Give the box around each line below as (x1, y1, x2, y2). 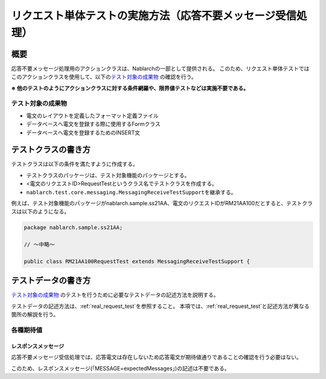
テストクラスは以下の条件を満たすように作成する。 (11, 161, 138, 168)
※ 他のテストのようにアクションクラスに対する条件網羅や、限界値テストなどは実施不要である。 (11, 84, 249, 92)
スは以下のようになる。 (11, 208, 69, 215)
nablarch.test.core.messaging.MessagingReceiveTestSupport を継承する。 (26, 188, 237, 196)
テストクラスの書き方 (11, 145, 91, 155)
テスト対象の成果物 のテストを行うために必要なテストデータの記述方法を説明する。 (11, 291, 219, 299)
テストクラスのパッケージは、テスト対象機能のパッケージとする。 (26, 171, 190, 179)
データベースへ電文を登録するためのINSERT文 (26, 129, 141, 136)
